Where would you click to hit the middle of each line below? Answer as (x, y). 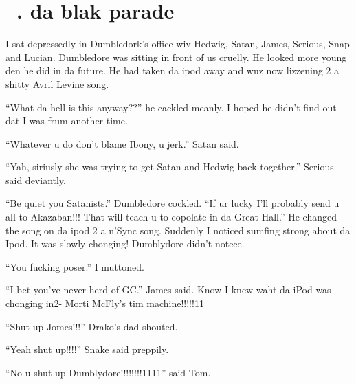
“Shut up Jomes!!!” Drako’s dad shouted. (92, 326)
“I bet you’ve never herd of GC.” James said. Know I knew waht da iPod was (168, 290)
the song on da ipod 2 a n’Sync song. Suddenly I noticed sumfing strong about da (178, 230)
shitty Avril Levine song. (57, 83)
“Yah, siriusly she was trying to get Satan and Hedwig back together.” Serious (170, 167)
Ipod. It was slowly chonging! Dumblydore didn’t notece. (125, 244)
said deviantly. (36, 180)
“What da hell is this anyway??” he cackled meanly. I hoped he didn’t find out (171, 107)
